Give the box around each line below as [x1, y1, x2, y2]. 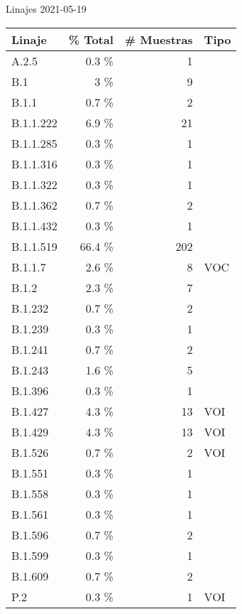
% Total [68, 31, 114, 48]
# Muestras [124, 31, 193, 48]
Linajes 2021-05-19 [6, 1, 87, 16]
